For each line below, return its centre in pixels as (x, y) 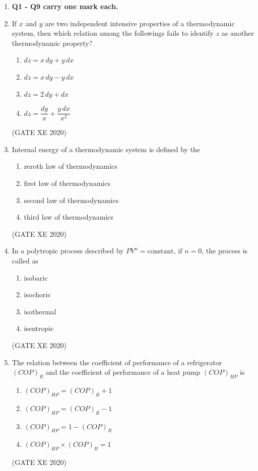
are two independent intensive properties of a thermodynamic (140, 23)
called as (25, 260)
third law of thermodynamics (69, 217)
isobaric (36, 277)
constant (160, 252)
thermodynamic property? (52, 43)
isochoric (37, 294)
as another (238, 33)
